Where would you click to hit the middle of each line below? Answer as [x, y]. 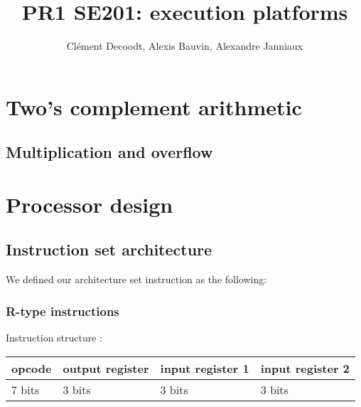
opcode [32, 368]
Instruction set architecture [109, 249]
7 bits [26, 389]
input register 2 [305, 368]
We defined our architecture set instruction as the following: [136, 279]
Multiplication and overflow [109, 152]
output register [106, 368]
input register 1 [205, 368]
